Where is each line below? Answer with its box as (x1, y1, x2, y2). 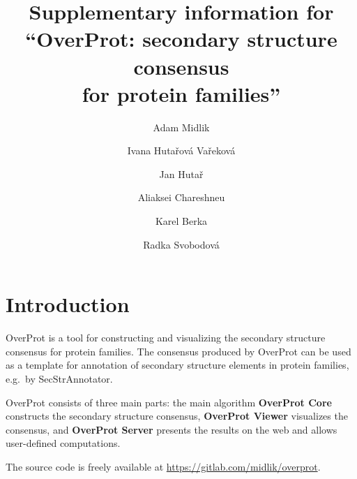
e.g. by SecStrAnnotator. (6, 371, 113, 385)
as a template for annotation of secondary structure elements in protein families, (6, 358, 349, 372)
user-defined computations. (6, 436, 121, 450)
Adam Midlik (153, 119, 210, 134)
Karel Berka (155, 214, 208, 228)
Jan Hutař (159, 166, 204, 181)
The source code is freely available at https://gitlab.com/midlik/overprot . (6, 459, 321, 473)
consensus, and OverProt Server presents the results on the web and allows (6, 422, 337, 436)
